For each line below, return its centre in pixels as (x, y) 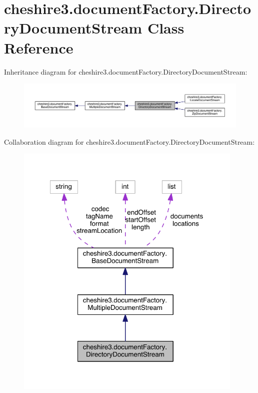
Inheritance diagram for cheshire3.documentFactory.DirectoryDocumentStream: (126, 71)
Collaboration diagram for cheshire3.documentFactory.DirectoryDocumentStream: (129, 141)
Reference (39, 47)
